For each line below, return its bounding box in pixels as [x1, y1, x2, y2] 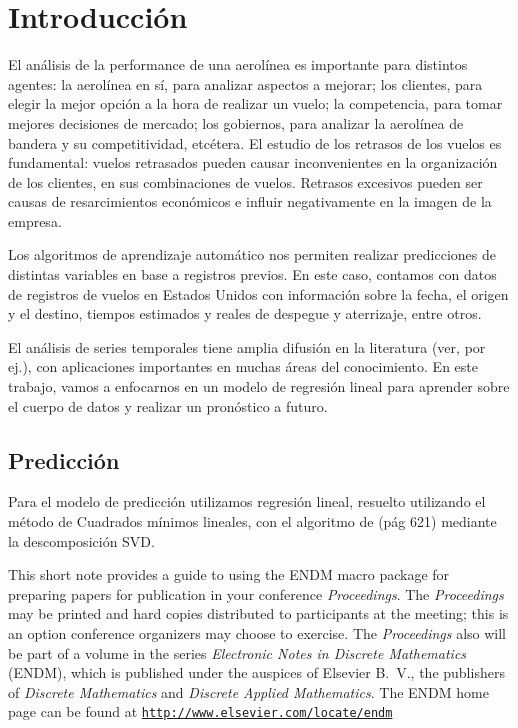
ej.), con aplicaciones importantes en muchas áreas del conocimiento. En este [8, 356, 478, 377]
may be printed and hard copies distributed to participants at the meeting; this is [8, 603, 509, 624]
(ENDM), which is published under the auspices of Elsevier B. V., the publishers [8, 662, 505, 683]
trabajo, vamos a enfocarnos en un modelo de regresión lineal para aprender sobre [8, 376, 510, 397]
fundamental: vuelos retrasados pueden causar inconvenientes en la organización [8, 152, 498, 173]
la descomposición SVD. [8, 530, 155, 551]
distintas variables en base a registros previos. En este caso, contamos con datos [8, 264, 497, 285]
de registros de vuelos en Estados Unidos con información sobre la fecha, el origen [8, 283, 509, 304]
